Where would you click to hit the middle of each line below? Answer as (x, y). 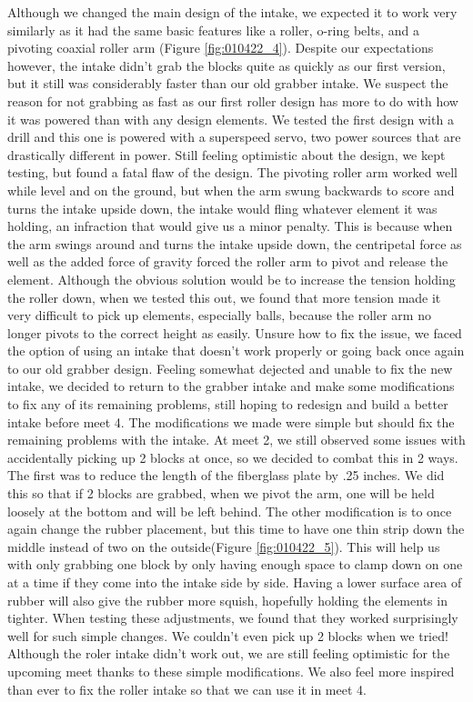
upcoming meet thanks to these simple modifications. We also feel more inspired (231, 671)
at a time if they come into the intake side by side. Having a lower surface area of (235, 582)
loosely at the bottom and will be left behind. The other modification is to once (230, 511)
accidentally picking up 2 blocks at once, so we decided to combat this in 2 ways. (233, 457)
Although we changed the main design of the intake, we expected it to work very (232, 12)
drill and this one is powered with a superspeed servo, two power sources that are (234, 137)
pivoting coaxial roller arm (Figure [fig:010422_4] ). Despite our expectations (221, 48)
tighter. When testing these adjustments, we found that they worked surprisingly (233, 618)
